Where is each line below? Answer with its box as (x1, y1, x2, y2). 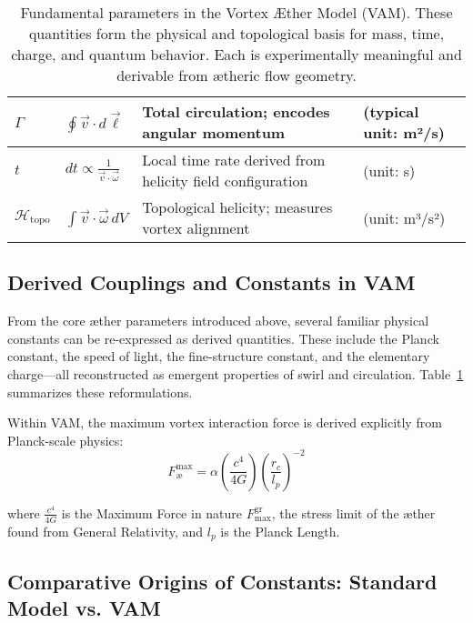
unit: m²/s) (363, 122, 445, 143)
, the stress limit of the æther (271, 503, 436, 522)
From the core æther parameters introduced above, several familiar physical (7, 311, 429, 330)
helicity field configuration (142, 170, 308, 191)
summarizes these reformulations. (7, 382, 193, 401)
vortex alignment (142, 217, 250, 238)
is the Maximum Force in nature (61, 503, 243, 522)
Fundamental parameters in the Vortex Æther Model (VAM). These (20, 2, 453, 23)
